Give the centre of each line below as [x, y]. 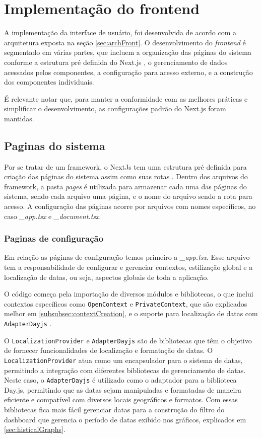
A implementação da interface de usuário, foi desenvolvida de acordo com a [120, 32]
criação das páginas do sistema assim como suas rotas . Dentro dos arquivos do [126, 176]
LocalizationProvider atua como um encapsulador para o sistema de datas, [123, 360]
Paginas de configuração [54, 238]
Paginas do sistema [55, 145]
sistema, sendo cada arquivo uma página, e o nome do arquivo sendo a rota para [128, 196]
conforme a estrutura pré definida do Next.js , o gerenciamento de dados [116, 62]
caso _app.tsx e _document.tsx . [53, 216]
